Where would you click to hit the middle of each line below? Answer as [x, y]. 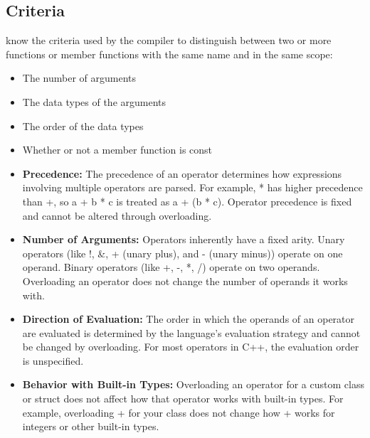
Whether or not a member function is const [117, 150]
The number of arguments [79, 78]
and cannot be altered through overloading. [117, 215]
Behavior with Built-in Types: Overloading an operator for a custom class [193, 384]
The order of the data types [83, 125]
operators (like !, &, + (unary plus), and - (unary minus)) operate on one [183, 253]
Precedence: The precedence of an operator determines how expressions [182, 173]
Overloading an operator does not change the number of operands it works [185, 281]
